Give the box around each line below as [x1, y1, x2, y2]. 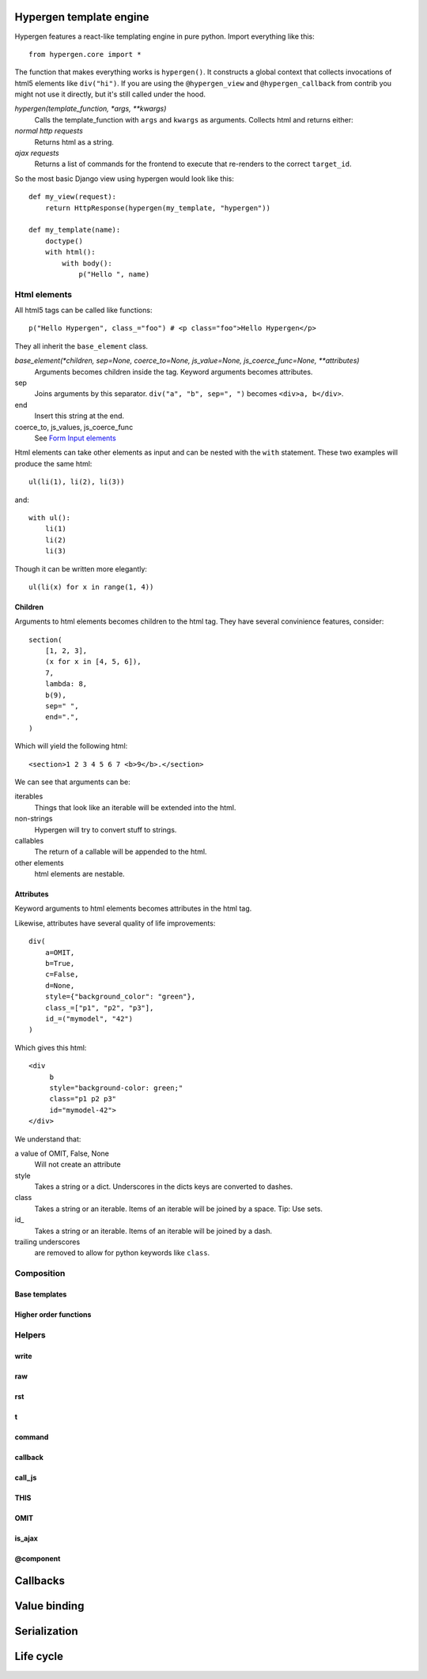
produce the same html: [14, 458, 93, 468]
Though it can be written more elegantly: [14, 564, 148, 573]
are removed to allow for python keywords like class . [34, 1248, 210, 1258]
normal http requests [14, 126, 83, 136]
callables [14, 836, 44, 845]
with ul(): [28, 513, 71, 522]
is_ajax [14, 1534, 39, 1543]
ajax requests [14, 149, 59, 158]
